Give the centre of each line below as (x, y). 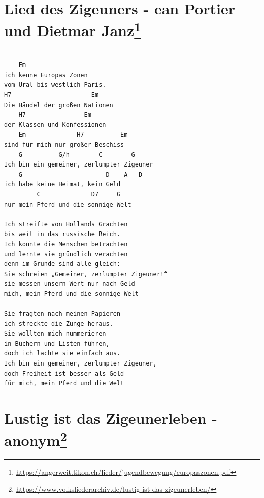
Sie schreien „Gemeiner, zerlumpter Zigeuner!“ (86, 274)
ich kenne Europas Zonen (46, 75)
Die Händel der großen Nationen (59, 105)
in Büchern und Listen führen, (57, 343)
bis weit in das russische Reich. (62, 234)
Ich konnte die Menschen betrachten (66, 244)
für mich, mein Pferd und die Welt (64, 384)
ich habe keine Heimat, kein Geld (62, 185)
